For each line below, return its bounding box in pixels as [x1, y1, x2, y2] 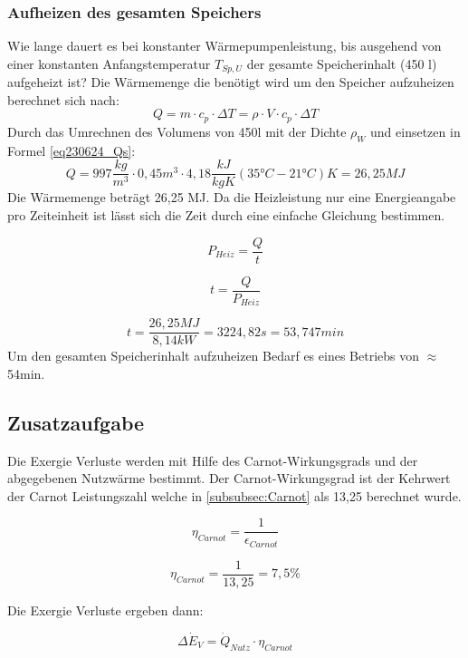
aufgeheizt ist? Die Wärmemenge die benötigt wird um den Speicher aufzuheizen [7, 73, 454, 92]
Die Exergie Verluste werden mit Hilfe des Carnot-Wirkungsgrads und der [7, 450, 418, 469]
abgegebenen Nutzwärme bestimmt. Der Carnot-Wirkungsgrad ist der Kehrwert [7, 469, 451, 488]
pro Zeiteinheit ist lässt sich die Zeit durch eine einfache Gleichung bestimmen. [7, 205, 445, 224]
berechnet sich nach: [7, 90, 119, 109]
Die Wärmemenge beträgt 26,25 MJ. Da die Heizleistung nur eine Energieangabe [7, 188, 456, 207]
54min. [7, 363, 45, 382]
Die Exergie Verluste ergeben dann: [7, 600, 204, 619]
